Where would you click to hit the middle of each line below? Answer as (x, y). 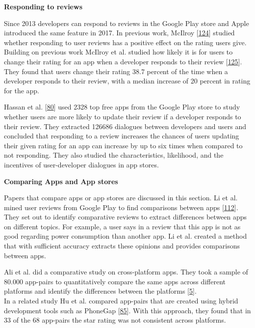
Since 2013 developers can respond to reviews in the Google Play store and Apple (127, 23)
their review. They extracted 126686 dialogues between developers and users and (125, 126)
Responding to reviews (43, 6)
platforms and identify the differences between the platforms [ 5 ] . (100, 291)
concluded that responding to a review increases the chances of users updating (122, 136)
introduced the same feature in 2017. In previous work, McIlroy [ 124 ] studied (119, 33)
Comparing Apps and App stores (61, 181)
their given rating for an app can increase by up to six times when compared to (123, 145)
